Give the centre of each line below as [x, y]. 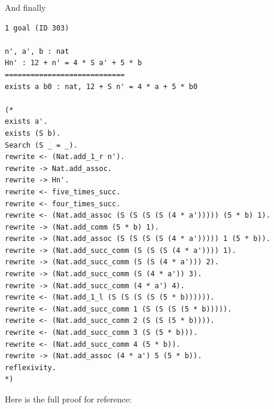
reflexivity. [31, 367]
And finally [25, 7]
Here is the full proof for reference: [68, 399]
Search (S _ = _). [41, 145]
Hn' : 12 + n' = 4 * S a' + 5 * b [74, 63]
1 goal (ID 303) [37, 28]
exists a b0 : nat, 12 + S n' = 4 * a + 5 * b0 [101, 86]
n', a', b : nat [37, 51]
